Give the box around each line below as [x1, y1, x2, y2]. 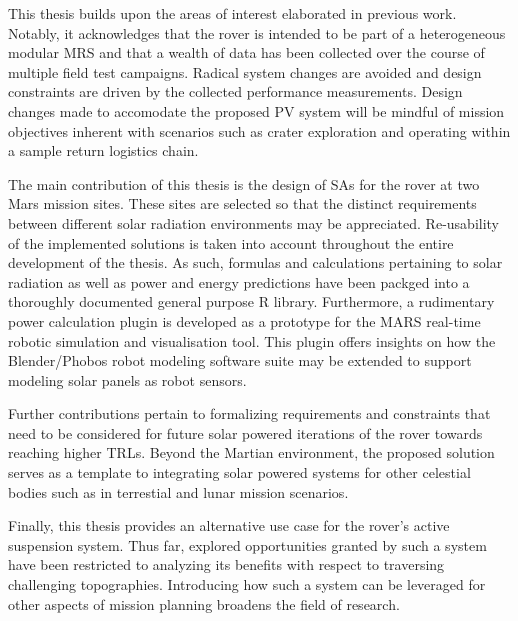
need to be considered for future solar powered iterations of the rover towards [8, 422, 483, 443]
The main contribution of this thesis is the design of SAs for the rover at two [8, 173, 480, 194]
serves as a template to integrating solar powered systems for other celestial [8, 462, 471, 483]
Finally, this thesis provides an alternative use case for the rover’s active [8, 515, 450, 536]
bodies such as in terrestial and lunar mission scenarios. [8, 481, 349, 502]
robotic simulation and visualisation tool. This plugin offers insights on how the [8, 330, 496, 351]
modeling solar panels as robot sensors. [8, 369, 247, 390]
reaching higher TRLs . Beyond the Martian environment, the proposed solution [8, 442, 495, 463]
